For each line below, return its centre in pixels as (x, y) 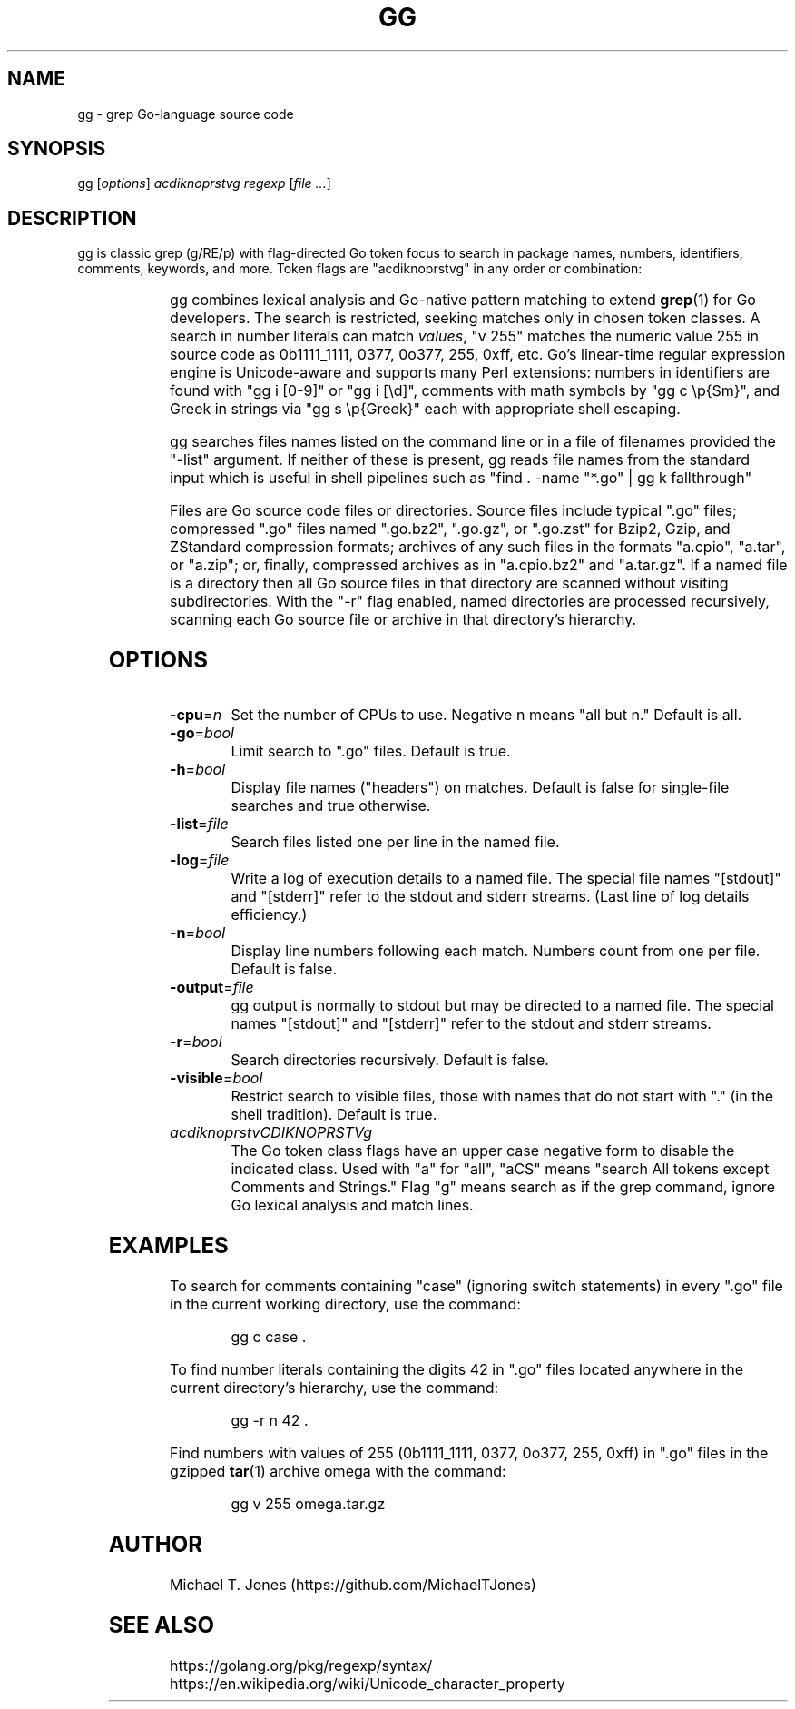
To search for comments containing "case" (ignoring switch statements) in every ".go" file (476, 1285)
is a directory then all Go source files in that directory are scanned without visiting (449, 583)
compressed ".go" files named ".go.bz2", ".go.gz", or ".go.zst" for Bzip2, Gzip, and (450, 529)
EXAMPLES (168, 1245)
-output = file (212, 988)
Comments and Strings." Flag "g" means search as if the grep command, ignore (503, 1187)
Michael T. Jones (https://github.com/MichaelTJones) (353, 1584)
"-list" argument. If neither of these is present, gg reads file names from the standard (460, 460)
